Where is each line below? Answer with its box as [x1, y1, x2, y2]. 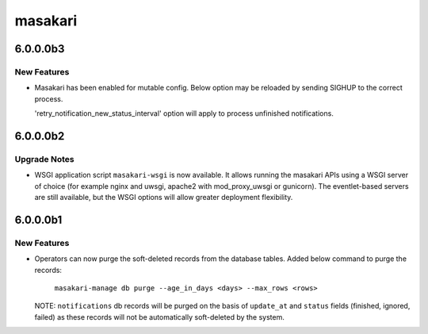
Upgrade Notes [14, 153, 75, 164]
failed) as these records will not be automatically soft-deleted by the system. [34, 312, 285, 321]
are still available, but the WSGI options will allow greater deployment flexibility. [34, 193, 293, 202]
